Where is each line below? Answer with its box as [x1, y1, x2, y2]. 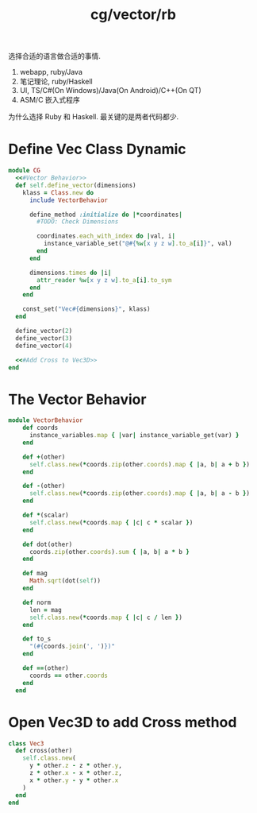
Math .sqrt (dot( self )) [29, 577, 102, 585]
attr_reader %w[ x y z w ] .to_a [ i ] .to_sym [36, 276, 172, 284]
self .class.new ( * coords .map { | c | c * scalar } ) [29, 518, 194, 526]
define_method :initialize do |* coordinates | [29, 211, 182, 219]
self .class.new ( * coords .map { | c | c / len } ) [29, 614, 182, 621]
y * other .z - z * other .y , [29, 761, 123, 770]
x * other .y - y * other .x [29, 776, 119, 784]
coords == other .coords [29, 672, 109, 679]
